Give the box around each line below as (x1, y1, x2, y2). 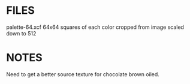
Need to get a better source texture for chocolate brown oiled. (6, 70, 160, 78)
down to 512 (6, 29, 37, 37)
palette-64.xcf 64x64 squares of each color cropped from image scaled (6, 23, 185, 31)
